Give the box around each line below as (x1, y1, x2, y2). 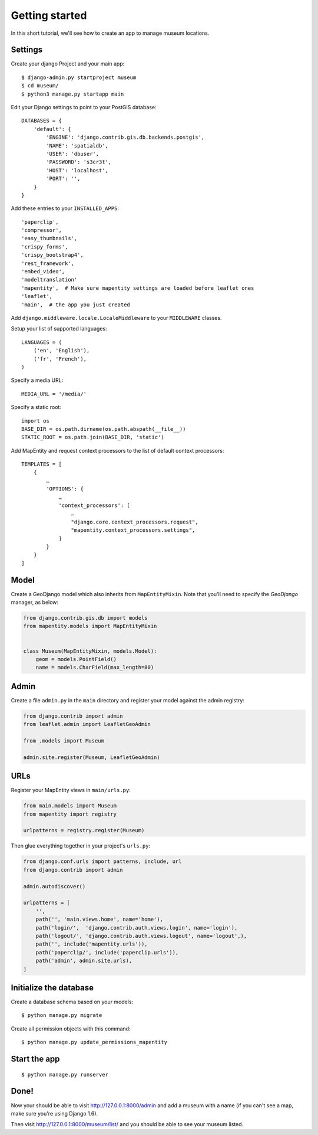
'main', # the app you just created (21, 301, 131, 308)
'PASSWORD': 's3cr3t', (46, 159, 112, 165)
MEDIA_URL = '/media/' (21, 390, 87, 397)
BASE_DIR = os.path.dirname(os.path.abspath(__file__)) (21, 426, 186, 432)
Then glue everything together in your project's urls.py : (11, 842, 150, 849)
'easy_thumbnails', (21, 235, 78, 242)
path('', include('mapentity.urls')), (35, 941, 148, 947)
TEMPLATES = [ (21, 461, 62, 467)
